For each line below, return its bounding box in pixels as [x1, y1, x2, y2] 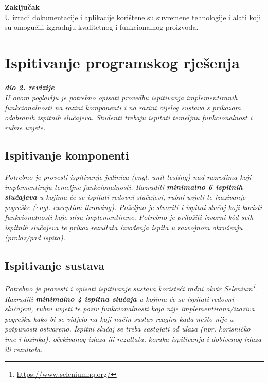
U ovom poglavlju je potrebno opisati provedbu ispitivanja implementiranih [5, 92, 238, 102]
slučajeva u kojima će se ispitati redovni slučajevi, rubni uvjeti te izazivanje [5, 191, 246, 202]
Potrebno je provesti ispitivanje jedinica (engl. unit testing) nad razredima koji [5, 171, 252, 182]
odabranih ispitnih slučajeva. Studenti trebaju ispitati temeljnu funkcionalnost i [5, 112, 252, 123]
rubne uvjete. [5, 122, 46, 133]
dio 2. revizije [5, 81, 55, 92]
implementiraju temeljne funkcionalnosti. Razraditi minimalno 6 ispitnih [5, 181, 243, 192]
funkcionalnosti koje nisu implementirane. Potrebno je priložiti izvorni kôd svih [5, 212, 254, 222]
